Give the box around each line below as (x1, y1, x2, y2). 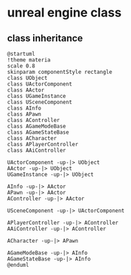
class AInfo (7, 105, 41, 112)
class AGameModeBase (7, 123, 67, 130)
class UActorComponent (7, 81, 72, 88)
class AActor (7, 87, 45, 94)
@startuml (7, 50, 36, 57)
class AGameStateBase (7, 129, 70, 136)
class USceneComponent (7, 99, 72, 105)
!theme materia (7, 57, 51, 63)
